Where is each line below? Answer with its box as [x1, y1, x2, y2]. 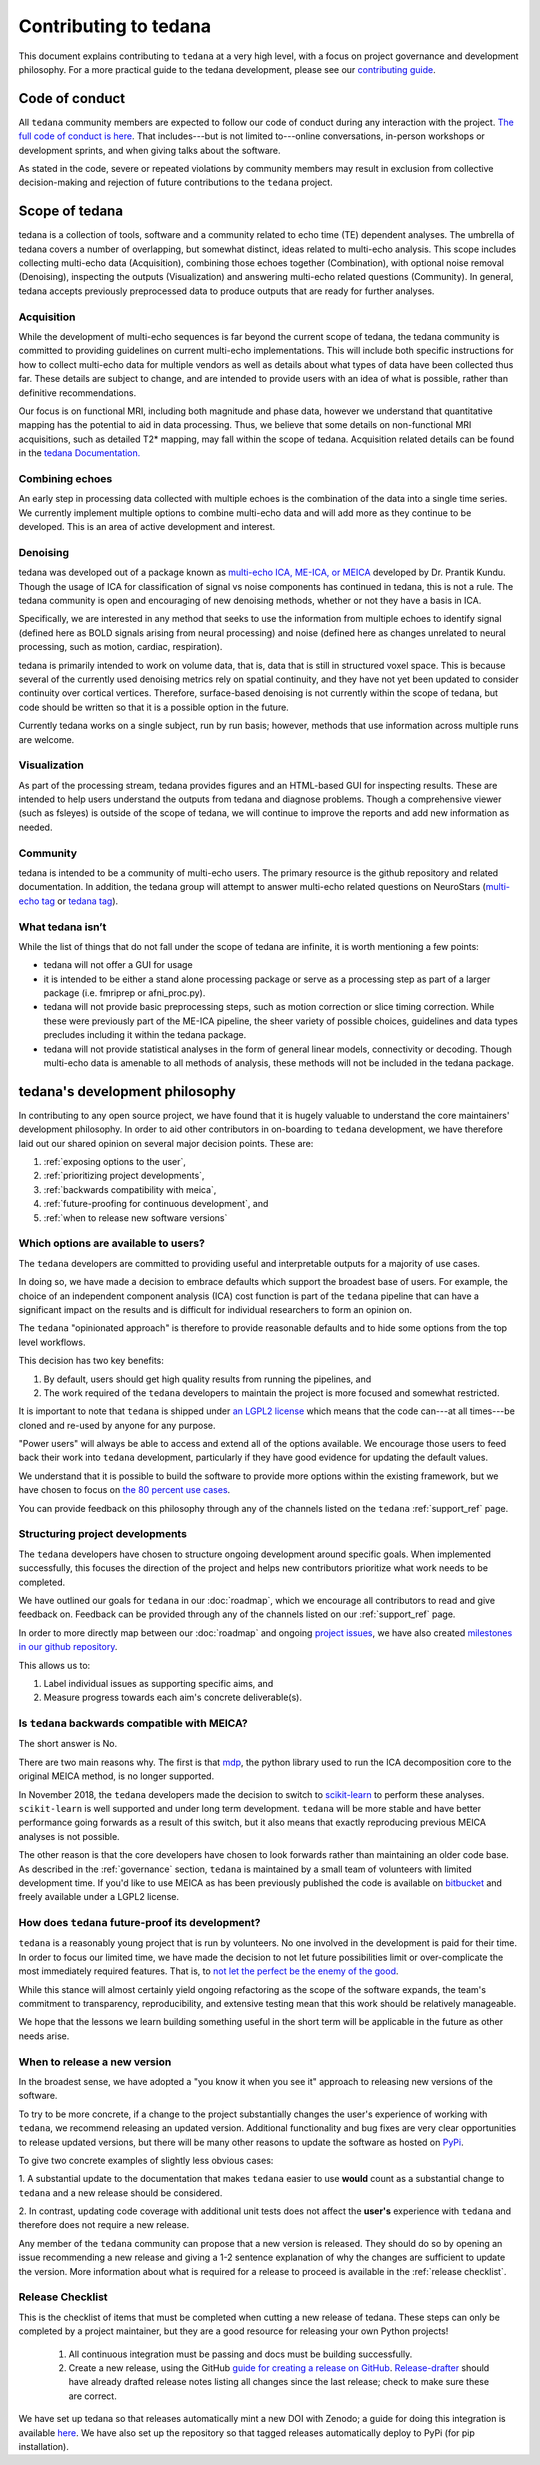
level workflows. [18, 1336, 86, 1348]
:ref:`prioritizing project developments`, [43, 1170, 205, 1182]
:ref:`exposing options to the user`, [43, 1156, 187, 1168]
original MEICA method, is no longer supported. [18, 1770, 215, 1782]
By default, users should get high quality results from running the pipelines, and [43, 1373, 372, 1385]
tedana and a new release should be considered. [18, 2186, 223, 2199]
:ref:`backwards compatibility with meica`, [43, 1183, 217, 1195]
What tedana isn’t [18, 920, 107, 934]
